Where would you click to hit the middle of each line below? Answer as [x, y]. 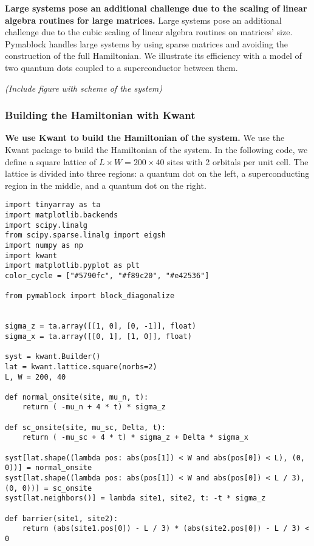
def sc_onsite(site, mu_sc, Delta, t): [85, 427]
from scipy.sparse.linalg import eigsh [85, 235]
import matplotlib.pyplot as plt [72, 266]
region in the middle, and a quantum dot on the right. [106, 185]
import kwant [31, 255]
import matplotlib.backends [62, 215]
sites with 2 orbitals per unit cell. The [238, 161]
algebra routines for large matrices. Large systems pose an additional [143, 20]
